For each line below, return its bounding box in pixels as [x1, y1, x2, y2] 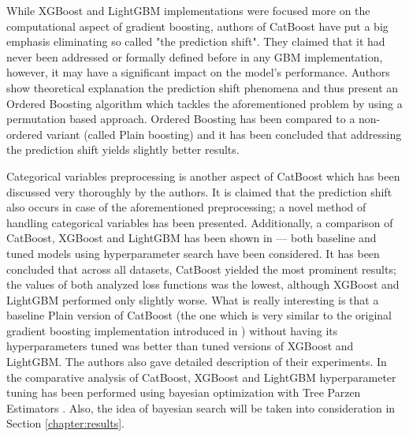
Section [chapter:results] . [6, 415, 125, 431]
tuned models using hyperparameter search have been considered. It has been [6, 245, 380, 261]
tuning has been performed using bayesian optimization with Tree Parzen [6, 384, 361, 401]
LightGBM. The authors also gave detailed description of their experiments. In [6, 353, 387, 370]
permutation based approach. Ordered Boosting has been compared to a [6, 110, 355, 127]
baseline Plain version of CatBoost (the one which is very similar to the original [6, 307, 392, 323]
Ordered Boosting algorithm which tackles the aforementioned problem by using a [6, 95, 403, 111]
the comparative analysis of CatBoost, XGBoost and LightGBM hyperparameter [6, 368, 396, 385]
